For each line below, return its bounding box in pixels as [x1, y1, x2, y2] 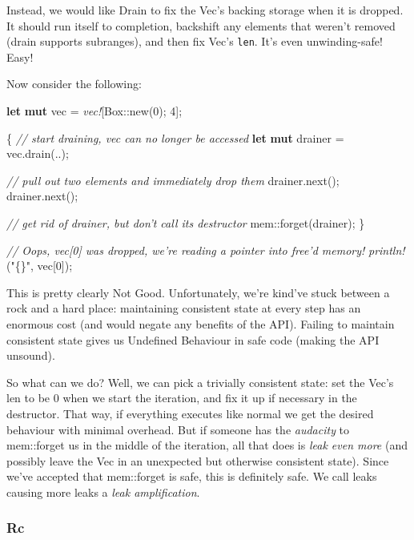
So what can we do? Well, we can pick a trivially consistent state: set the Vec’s [6, 373, 394, 390]
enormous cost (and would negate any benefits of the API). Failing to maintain [6, 315, 395, 332]
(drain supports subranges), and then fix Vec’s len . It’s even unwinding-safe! [6, 33, 383, 50]
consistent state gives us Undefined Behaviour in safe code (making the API [6, 331, 380, 348]
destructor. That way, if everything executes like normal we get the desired [6, 405, 374, 421]
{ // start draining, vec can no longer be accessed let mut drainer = [6, 129, 344, 146]
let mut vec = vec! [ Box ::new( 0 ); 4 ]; [6, 103, 183, 119]
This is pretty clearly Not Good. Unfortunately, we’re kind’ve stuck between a [6, 284, 390, 300]
